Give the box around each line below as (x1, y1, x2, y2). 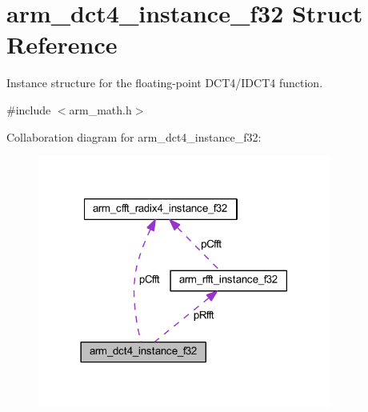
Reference (6, 28, 118, 61)
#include (6, 101, 51, 118)
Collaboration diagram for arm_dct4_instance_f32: (6, 128, 262, 145)
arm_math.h (69, 101, 132, 118)
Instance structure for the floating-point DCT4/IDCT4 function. (6, 74, 323, 91)
